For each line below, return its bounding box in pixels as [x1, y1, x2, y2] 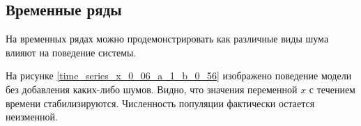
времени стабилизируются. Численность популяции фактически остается [6, 95, 315, 110]
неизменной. [6, 109, 58, 124]
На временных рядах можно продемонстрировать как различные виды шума [6, 31, 329, 46]
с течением [309, 81, 355, 96]
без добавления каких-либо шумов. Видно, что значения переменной [6, 81, 298, 96]
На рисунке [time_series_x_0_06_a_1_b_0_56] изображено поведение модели [6, 68, 352, 83]
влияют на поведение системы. [6, 45, 137, 59]
